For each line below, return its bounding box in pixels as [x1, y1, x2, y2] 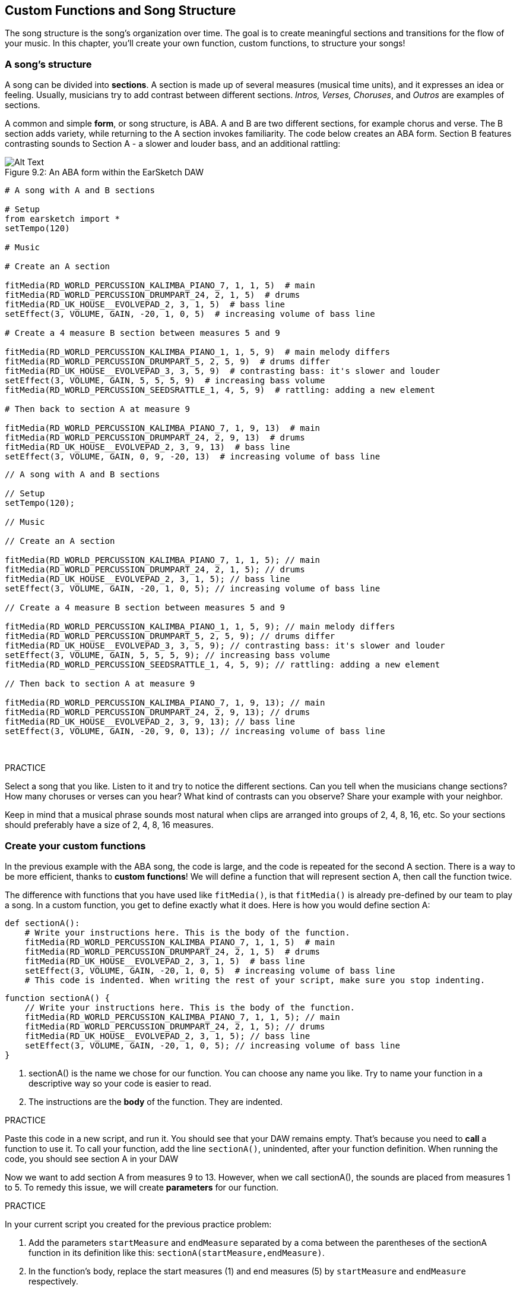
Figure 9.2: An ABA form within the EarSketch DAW [5, 167, 204, 178]
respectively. [28, 1276, 78, 1286]
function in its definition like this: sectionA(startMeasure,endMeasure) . [28, 1247, 325, 1258]
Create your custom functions [5, 839, 146, 852]
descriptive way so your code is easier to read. [28, 1078, 211, 1088]
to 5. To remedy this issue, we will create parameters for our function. [5, 1182, 279, 1192]
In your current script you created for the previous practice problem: [5, 1218, 272, 1229]
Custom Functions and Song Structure [5, 3, 236, 18]
